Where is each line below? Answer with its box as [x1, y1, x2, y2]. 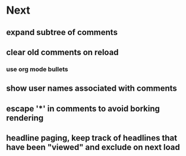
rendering [6, 113, 44, 123]
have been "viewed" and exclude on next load [6, 142, 180, 152]
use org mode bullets [6, 65, 68, 73]
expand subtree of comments [6, 27, 118, 37]
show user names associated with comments [6, 84, 177, 94]
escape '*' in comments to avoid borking [6, 103, 160, 113]
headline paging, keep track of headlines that [6, 133, 177, 143]
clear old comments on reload [6, 47, 119, 57]
